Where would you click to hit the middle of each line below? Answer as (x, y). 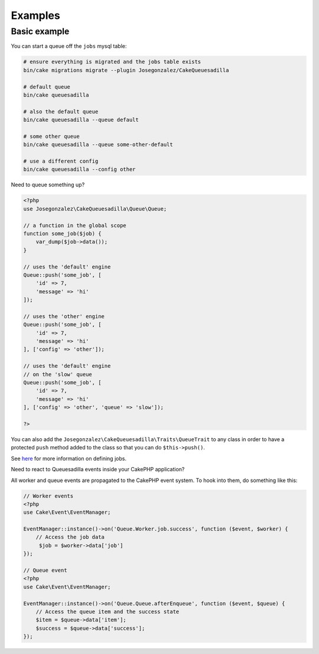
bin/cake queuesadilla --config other (79, 169)
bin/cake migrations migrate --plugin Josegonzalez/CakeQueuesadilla (126, 70)
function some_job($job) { (62, 233)
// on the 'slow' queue (58, 374)
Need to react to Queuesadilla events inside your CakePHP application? (98, 470)
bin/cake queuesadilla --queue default (81, 120)
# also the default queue (61, 111)
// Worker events (48, 496)
